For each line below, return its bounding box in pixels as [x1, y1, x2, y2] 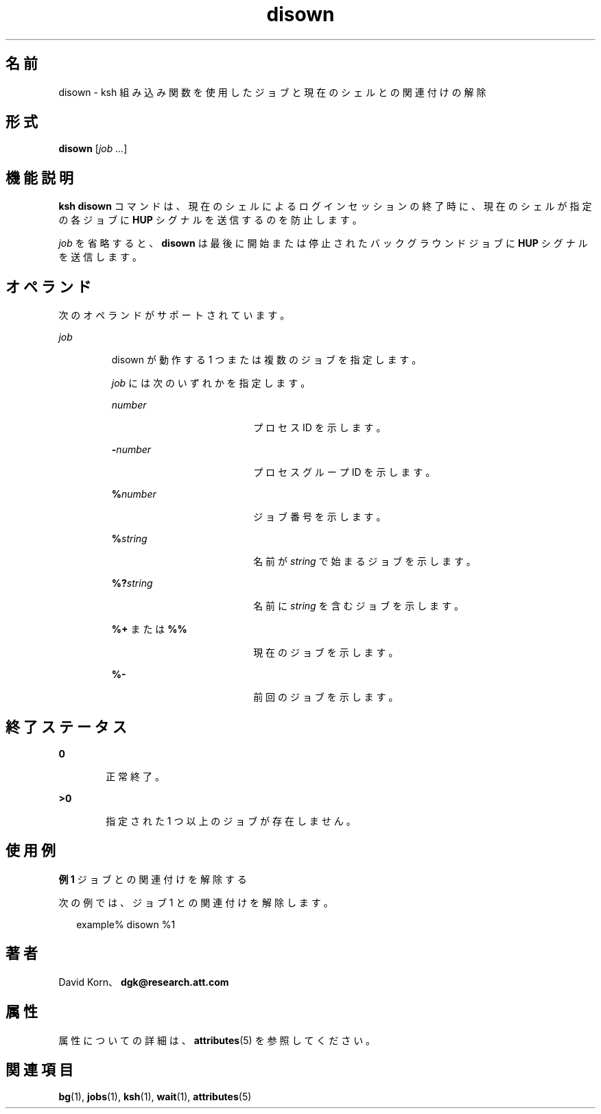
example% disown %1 [76, 918, 176, 930]
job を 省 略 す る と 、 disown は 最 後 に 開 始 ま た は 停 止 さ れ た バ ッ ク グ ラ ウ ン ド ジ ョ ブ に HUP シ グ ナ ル [58, 237, 588, 250]
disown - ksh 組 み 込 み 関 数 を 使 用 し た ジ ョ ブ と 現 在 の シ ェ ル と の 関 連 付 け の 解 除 [58, 86, 486, 98]
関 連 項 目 [5, 1061, 73, 1078]
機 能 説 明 [5, 169, 73, 186]
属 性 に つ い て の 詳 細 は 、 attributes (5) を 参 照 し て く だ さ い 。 [58, 1034, 376, 1046]
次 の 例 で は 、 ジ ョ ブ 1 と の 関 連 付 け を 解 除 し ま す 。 [58, 896, 333, 908]
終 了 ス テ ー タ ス [5, 718, 127, 736]
